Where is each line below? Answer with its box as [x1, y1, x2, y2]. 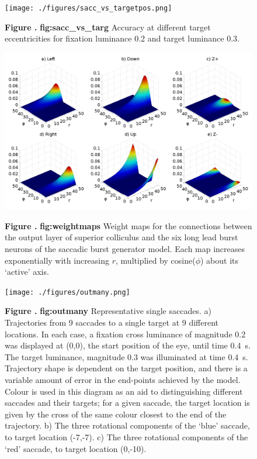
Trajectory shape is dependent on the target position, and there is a [5, 362, 248, 374]
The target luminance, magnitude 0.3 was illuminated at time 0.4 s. [5, 350, 248, 363]
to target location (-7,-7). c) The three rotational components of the [5, 430, 248, 443]
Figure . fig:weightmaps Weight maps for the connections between [5, 219, 252, 232]
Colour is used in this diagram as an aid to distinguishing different [5, 385, 243, 397]
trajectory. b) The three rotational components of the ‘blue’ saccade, [5, 419, 250, 432]
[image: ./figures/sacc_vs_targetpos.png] [5, 4, 172, 12]
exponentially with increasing [5, 254, 110, 266]
